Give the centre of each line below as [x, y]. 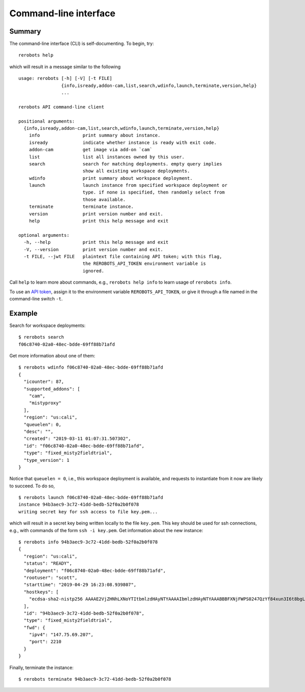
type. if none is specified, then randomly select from [154, 192]
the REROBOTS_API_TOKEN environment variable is [144, 264]
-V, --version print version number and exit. [94, 249]
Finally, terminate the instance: [41, 668]
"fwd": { [35, 627]
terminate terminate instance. [81, 207]
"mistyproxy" [45, 403]
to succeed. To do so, [32, 486]
